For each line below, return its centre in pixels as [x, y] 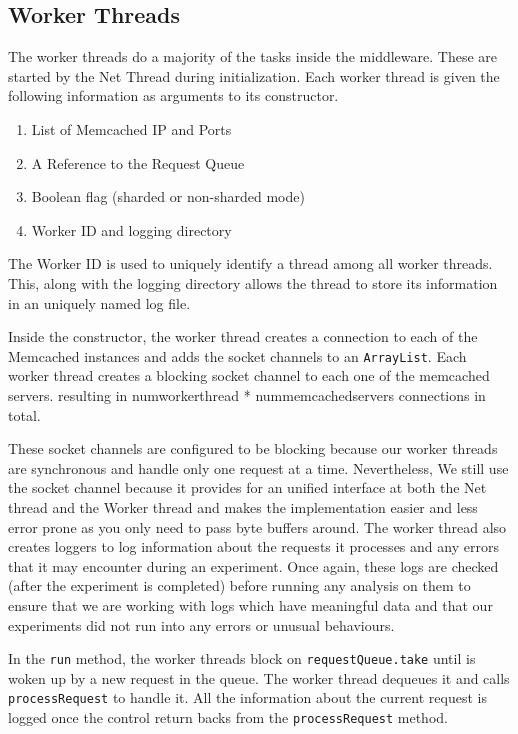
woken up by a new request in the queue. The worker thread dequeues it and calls [259, 677]
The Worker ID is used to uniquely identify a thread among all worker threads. [250, 263]
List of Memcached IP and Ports [131, 128]
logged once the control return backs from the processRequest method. [228, 717]
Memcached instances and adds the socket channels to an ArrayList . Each [237, 355]
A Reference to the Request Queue [138, 162]
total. [24, 414]
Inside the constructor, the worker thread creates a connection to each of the [243, 336]
